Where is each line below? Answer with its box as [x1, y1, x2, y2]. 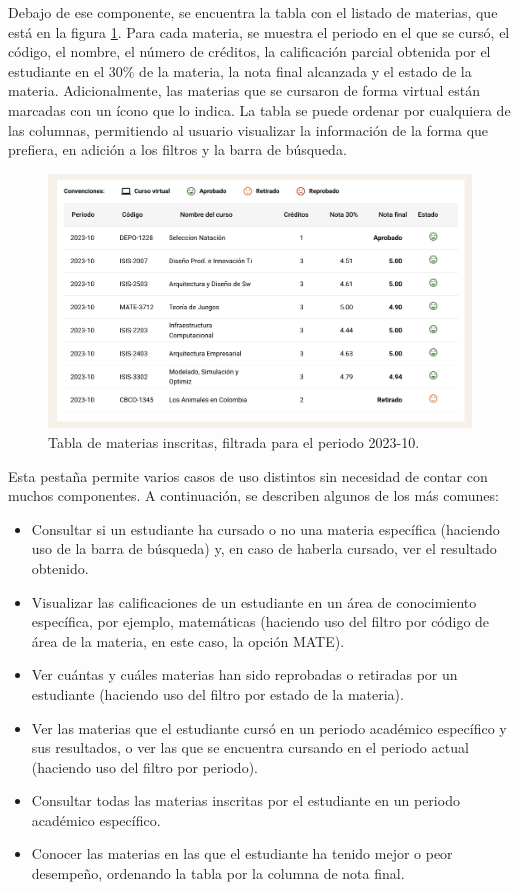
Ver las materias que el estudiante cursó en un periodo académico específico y [31, 717, 507, 738]
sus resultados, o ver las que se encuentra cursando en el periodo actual [31, 737, 469, 758]
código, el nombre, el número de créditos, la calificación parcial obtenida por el [8, 41, 491, 62]
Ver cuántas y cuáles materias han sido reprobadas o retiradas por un [31, 664, 458, 685]
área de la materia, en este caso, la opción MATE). [31, 630, 345, 651]
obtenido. [31, 557, 89, 578]
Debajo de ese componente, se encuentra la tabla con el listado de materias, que [8, 2, 498, 22]
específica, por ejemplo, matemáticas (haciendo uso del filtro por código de [31, 611, 490, 632]
